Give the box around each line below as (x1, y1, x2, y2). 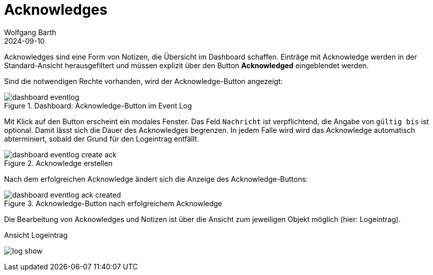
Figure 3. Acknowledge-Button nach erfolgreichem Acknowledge (4, 199, 223, 208)
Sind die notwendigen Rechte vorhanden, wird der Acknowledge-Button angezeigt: (4, 76, 283, 86)
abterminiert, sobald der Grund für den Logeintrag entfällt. (4, 134, 199, 143)
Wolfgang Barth (4, 28, 57, 37)
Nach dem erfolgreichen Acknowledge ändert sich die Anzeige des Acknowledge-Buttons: (4, 174, 308, 183)
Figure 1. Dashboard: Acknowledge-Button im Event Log (4, 101, 192, 110)
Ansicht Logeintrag (4, 230, 68, 239)
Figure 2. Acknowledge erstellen (4, 158, 113, 168)
